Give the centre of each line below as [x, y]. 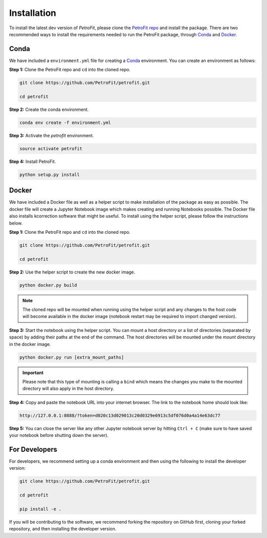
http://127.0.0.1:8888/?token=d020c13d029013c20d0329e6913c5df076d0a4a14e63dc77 [120, 415]
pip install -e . [41, 509]
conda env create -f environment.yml [65, 122]
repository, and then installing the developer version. [63, 529]
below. [16, 223]
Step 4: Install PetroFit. [33, 161]
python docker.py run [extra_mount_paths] [72, 357]
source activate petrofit [51, 148]
